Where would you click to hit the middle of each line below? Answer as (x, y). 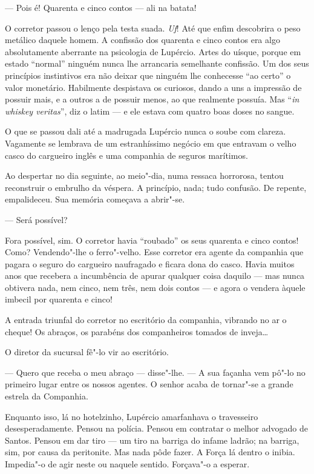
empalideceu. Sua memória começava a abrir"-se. (95, 199)
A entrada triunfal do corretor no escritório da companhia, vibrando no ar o (146, 320)
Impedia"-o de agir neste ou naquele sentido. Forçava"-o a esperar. (127, 464)
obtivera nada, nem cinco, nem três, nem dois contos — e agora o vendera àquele (155, 287)
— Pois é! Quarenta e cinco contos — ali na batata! (101, 7)
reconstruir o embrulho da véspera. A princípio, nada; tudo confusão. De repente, (156, 187)
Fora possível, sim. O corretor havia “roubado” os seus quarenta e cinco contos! (152, 240)
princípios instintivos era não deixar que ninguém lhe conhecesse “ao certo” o (148, 75)
